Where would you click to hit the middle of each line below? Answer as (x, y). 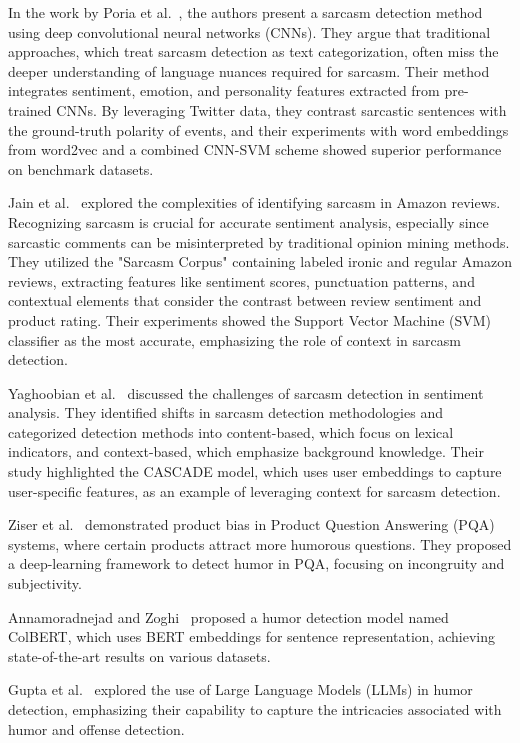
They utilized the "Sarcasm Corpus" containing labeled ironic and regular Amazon (260, 261)
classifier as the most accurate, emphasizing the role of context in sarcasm (234, 339)
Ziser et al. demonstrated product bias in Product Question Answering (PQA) (251, 524)
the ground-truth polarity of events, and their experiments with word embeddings (258, 129)
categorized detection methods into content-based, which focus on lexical (231, 431)
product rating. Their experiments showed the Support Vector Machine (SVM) (250, 319)
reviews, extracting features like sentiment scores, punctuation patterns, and (241, 280)
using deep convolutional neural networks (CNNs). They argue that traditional (249, 31)
